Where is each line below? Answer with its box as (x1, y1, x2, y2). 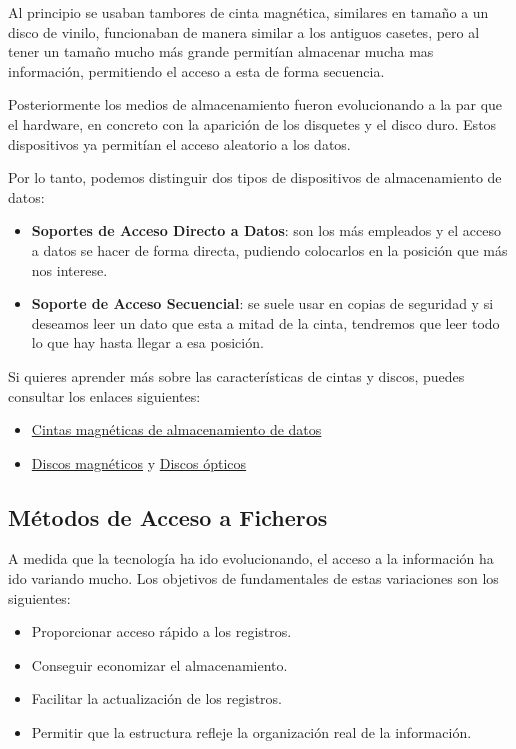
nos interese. (31, 259, 108, 280)
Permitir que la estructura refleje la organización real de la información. (31, 722, 472, 743)
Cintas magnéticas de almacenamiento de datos (31, 419, 322, 440)
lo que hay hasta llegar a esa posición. (31, 332, 264, 353)
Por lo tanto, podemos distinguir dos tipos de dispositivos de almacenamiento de (8, 167, 502, 188)
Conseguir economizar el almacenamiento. (31, 654, 288, 675)
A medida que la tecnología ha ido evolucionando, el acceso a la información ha (8, 548, 494, 569)
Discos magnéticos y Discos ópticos (31, 452, 247, 473)
